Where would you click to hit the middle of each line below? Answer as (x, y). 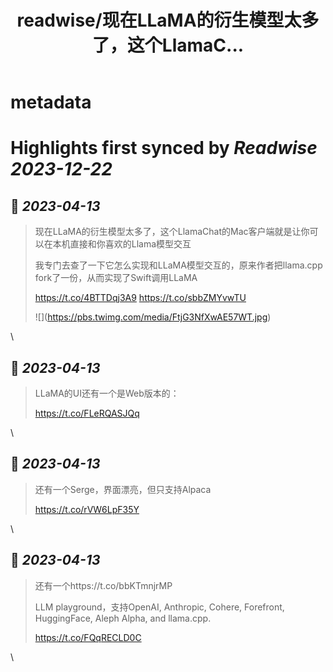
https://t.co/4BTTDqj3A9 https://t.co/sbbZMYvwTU (140, 298)
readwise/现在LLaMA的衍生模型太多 (168, 20)
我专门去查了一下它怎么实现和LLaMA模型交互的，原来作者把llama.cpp (178, 265)
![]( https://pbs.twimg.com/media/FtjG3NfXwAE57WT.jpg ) (153, 317)
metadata (51, 102)
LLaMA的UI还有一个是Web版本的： (107, 393)
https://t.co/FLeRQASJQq (87, 413)
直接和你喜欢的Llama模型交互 (130, 244)
